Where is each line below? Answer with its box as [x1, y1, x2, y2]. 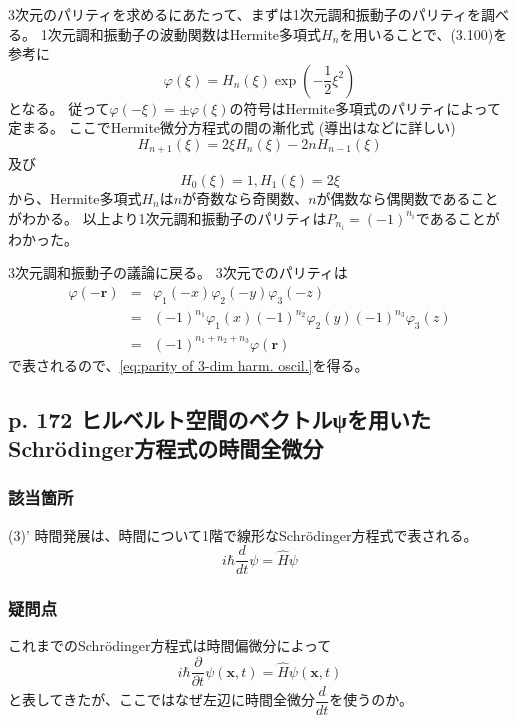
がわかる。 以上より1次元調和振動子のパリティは [8, 207, 327, 228]
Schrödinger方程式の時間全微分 [8, 432, 324, 463]
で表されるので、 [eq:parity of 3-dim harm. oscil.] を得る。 [8, 354, 369, 375]
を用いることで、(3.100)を [339, 23, 508, 44]
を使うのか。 [329, 689, 413, 710]
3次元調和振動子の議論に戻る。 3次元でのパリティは [8, 262, 348, 283]
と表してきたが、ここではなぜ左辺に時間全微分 [8, 689, 315, 710]
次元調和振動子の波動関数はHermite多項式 [47, 23, 322, 44]
